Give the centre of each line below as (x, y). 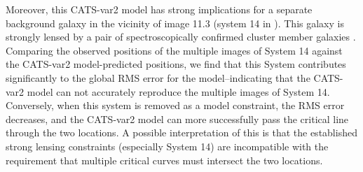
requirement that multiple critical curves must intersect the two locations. (164, 160)
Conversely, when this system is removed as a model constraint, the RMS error (175, 105)
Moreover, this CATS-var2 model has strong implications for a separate (159, 9)
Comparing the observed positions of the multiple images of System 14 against (174, 50)
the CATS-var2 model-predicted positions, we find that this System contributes (176, 64)
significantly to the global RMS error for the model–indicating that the (158, 77)
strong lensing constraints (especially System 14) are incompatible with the (167, 146)
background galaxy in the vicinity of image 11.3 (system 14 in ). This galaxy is (175, 23)
